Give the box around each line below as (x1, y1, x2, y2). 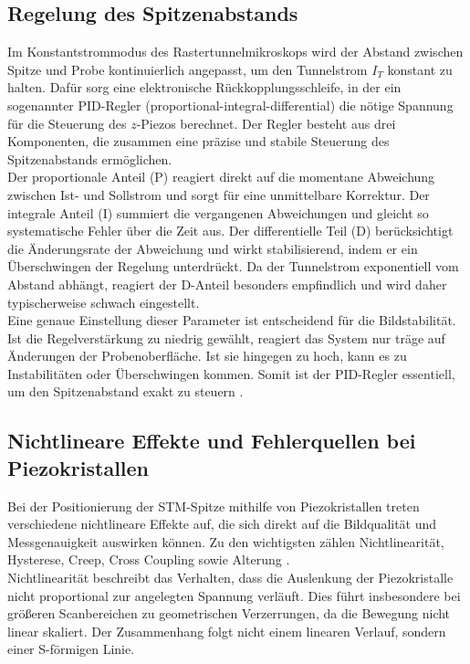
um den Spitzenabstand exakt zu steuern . (7, 382, 244, 401)
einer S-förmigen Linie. (7, 639, 135, 659)
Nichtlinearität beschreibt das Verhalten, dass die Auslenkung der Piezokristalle (7, 568, 454, 587)
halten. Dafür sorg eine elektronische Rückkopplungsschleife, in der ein (7, 78, 402, 97)
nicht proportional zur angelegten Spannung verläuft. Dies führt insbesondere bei (7, 585, 461, 605)
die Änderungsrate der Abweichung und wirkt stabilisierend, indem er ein (7, 238, 418, 258)
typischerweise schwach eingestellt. (7, 292, 200, 311)
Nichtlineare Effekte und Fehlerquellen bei (7, 427, 416, 455)
